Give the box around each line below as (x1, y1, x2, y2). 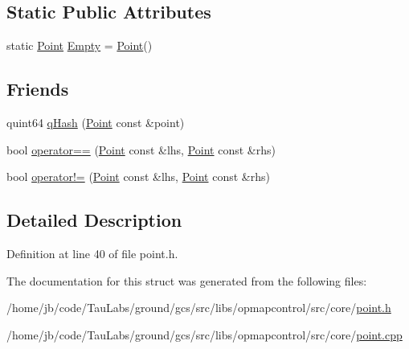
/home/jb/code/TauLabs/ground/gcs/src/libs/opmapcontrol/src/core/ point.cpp (6, 326, 403, 343)
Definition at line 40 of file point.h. (6, 244, 178, 261)
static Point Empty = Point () (6, 37, 153, 54)
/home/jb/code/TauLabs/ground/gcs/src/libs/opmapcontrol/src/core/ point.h (6, 299, 391, 316)
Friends (6, 76, 69, 101)
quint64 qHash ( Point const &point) (6, 114, 185, 130)
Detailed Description (6, 207, 182, 232)
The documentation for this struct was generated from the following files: (6, 272, 367, 289)
